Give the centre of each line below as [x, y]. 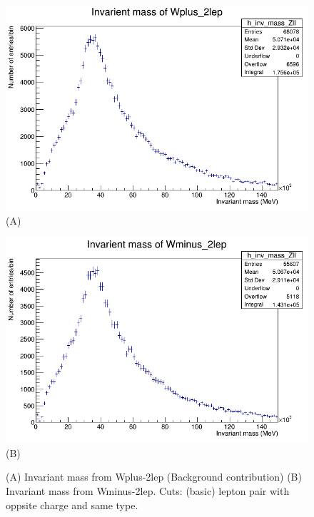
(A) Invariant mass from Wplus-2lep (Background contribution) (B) [154, 477]
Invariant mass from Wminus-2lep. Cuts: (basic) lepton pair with [148, 491]
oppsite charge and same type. [72, 505]
